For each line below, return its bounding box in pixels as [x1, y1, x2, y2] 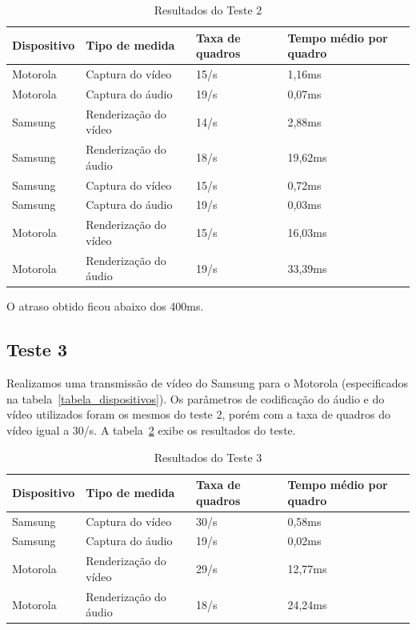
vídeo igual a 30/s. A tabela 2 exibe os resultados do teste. [6, 421, 296, 438]
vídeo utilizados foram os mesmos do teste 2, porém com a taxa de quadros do [6, 406, 391, 423]
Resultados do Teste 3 [154, 448, 262, 465]
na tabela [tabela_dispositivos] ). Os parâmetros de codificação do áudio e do [6, 390, 385, 407]
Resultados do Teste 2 [154, 2, 262, 18]
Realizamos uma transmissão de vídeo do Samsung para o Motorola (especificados [6, 375, 409, 391]
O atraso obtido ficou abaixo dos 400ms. [6, 298, 204, 315]
